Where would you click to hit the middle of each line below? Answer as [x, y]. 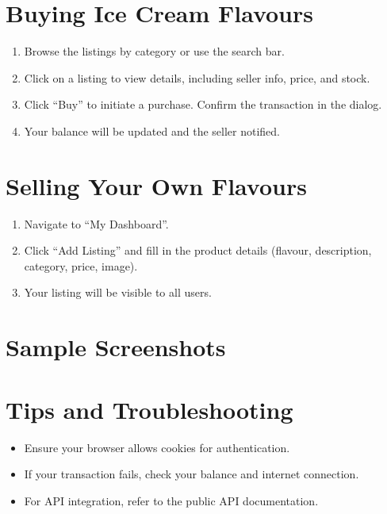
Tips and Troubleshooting [149, 409]
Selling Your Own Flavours [156, 185]
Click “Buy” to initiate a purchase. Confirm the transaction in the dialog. [203, 104]
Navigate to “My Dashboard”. [96, 223]
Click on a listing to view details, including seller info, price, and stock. [197, 77]
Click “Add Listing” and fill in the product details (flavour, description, [198, 250]
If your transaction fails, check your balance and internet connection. [192, 474]
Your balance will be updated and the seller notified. [152, 130]
